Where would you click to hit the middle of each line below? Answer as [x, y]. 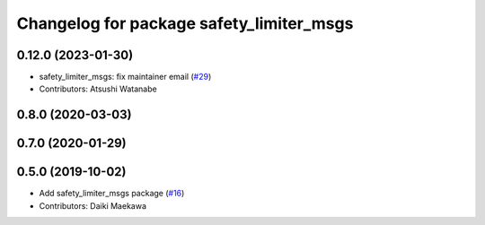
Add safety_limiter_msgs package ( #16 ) [112, 194]
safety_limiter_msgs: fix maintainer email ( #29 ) [125, 77]
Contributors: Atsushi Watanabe [98, 89]
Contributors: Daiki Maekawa [93, 205]
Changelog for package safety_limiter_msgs [185, 23]
